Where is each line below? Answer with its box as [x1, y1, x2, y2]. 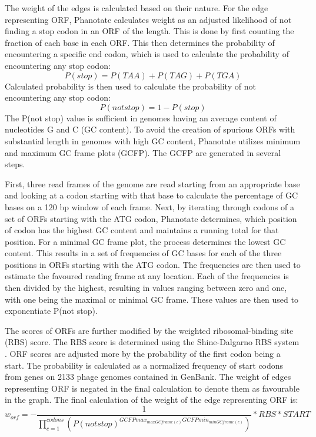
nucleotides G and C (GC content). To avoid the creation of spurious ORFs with [5, 123, 295, 135]
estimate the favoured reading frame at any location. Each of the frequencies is [5, 270, 289, 282]
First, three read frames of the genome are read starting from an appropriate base [5, 177, 300, 190]
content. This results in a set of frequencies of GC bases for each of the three [5, 247, 282, 259]
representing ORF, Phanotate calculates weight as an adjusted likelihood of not [5, 13, 292, 25]
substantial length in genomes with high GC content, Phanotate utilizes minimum [5, 134, 301, 147]
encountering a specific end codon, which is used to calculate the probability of [5, 48, 289, 60]
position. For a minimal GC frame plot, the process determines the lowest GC [5, 235, 286, 247]
